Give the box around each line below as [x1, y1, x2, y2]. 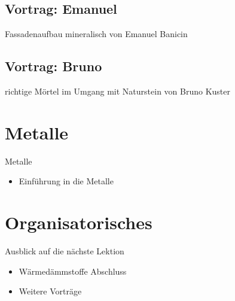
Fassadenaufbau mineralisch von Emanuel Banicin [5, 28, 188, 40]
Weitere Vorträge [19, 285, 82, 297]
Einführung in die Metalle [19, 175, 114, 187]
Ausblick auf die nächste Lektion [5, 245, 124, 257]
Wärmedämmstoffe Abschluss [19, 264, 127, 277]
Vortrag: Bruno [5, 57, 102, 75]
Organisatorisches [5, 210, 152, 235]
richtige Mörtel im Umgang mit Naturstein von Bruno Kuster [5, 85, 231, 97]
